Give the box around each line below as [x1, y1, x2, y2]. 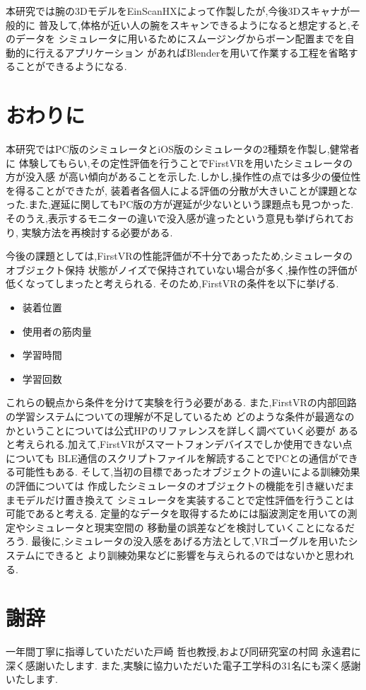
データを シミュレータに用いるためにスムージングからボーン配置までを [15, 31, 345, 46]
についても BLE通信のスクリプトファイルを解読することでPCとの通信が [6, 450, 338, 465]
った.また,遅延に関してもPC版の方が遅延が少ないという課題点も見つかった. [6, 197, 354, 212]
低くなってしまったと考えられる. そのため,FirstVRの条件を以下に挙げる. [6, 276, 339, 291]
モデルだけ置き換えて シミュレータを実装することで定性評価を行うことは [15, 492, 355, 507]
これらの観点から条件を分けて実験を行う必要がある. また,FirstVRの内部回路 [6, 395, 357, 410]
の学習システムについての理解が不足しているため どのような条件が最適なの [6, 409, 355, 423]
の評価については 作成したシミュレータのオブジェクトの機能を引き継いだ [6, 478, 345, 493]
